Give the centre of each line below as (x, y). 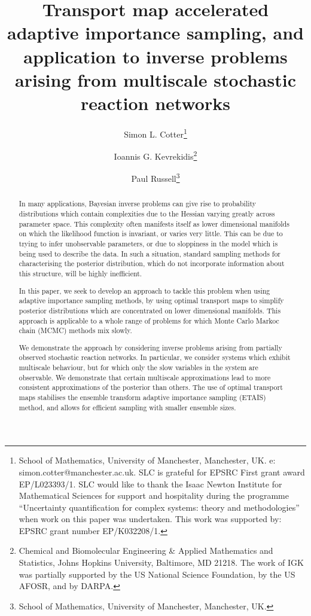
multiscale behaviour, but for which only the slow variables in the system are (138, 368)
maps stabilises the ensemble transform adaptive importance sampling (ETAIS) (142, 397)
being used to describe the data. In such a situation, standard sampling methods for (150, 253)
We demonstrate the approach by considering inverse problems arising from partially (150, 347)
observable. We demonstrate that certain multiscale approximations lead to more (145, 377)
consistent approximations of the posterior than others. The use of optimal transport (151, 387)
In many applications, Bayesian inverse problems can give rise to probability (138, 204)
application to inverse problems (155, 56)
